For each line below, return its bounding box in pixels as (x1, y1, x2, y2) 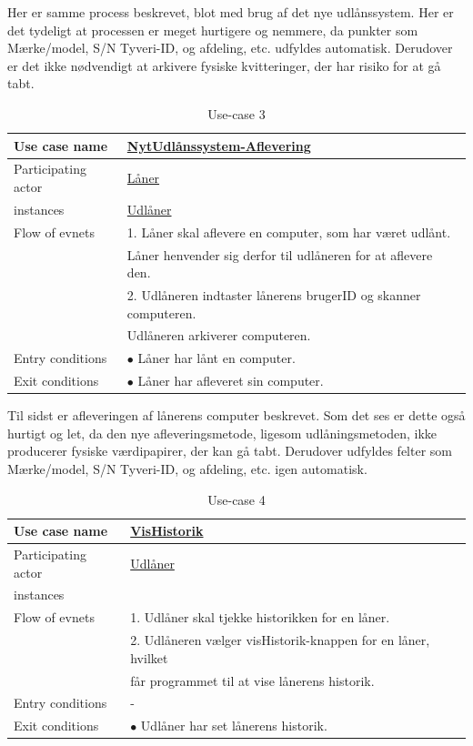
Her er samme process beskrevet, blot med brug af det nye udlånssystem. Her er (7, 3, 454, 21)
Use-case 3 (207, 104, 266, 123)
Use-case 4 (207, 489, 266, 509)
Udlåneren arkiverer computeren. (126, 326, 311, 345)
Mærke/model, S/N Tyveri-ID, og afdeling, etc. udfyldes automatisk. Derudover (7, 38, 453, 57)
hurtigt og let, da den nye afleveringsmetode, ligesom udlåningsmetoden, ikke (7, 423, 438, 442)
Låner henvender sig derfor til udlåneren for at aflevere (126, 245, 433, 264)
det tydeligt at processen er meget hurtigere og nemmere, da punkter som (7, 20, 418, 39)
